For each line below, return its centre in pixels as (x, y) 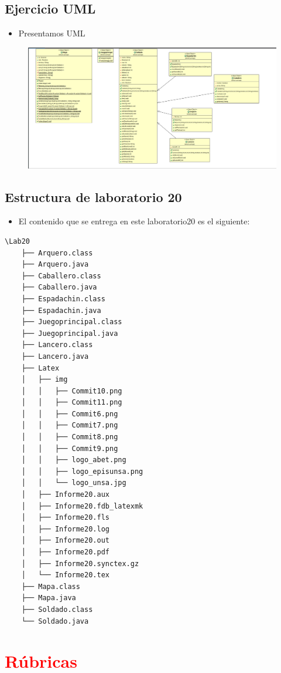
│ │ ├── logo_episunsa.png (82, 471)
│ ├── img (44, 380)
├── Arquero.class (57, 253)
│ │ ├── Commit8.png (70, 437)
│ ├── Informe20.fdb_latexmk (82, 506)
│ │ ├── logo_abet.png (74, 460)
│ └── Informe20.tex (65, 575)
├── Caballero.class (61, 276)
